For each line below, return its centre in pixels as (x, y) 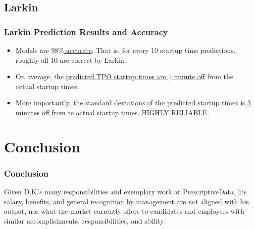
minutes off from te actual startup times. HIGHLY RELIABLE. (112, 112)
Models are (32, 50)
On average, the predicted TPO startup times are (91, 76)
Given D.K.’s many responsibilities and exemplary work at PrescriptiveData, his (125, 192)
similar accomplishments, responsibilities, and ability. (85, 220)
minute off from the (204, 76)
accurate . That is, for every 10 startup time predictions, (151, 50)
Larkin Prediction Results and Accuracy (86, 31)
